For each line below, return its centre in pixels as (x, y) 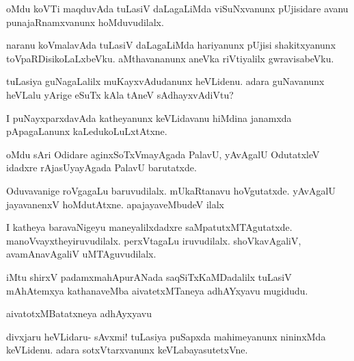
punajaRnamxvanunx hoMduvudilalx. (85, 22)
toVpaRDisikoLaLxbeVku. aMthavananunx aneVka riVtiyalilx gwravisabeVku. (170, 58)
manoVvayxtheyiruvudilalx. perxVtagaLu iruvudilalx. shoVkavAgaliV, (154, 240)
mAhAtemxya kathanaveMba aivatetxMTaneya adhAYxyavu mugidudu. (157, 290)
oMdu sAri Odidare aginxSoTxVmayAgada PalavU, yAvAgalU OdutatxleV (163, 154)
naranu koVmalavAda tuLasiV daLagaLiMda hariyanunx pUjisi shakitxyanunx (171, 45)
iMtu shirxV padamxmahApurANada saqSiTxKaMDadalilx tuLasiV (149, 276)
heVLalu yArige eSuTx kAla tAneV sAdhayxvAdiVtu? (120, 94)
